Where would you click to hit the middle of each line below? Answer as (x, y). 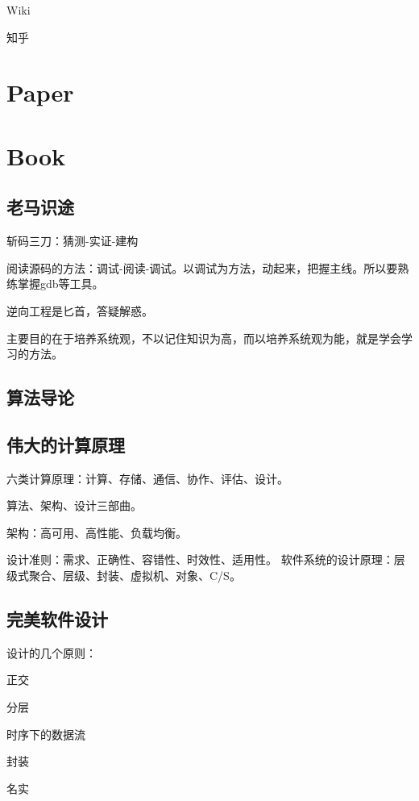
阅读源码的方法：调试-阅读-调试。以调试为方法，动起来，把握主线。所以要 (202, 267)
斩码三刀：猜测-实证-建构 (73, 241)
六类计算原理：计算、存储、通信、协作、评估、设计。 (147, 478)
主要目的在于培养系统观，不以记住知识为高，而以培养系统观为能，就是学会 (204, 338)
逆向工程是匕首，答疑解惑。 (80, 310)
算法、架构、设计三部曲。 (74, 505)
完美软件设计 (57, 619)
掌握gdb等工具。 (60, 284)
